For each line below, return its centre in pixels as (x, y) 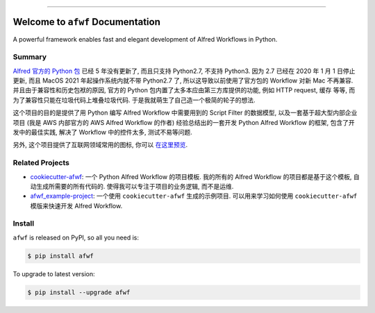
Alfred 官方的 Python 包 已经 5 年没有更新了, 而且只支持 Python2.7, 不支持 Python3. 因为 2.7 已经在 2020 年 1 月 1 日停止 (184, 71)
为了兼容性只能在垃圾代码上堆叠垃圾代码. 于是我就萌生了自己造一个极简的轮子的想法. (134, 100)
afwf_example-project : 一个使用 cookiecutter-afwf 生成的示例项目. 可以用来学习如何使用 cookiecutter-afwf (194, 196)
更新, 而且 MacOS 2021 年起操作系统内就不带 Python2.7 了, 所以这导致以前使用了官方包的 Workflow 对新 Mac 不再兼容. (183, 81)
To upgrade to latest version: (54, 273)
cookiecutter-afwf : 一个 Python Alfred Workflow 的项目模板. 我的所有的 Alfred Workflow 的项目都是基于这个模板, (191, 176)
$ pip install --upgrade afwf (79, 292)
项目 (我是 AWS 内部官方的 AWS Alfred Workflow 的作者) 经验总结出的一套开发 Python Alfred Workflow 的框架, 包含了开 (184, 122)
